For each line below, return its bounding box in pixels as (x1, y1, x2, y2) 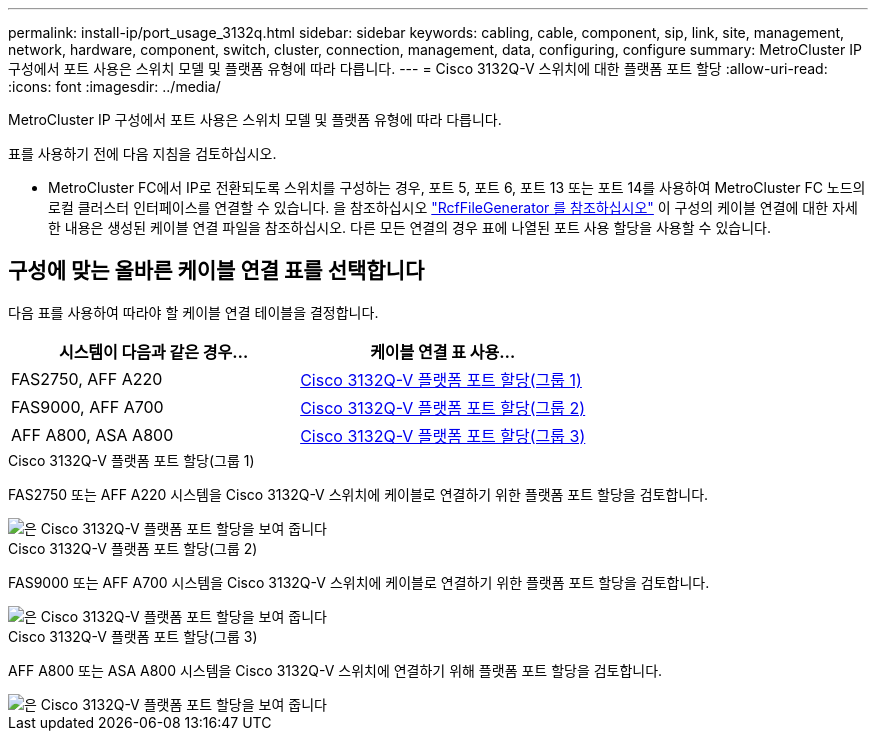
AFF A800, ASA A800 (11, 424, 174, 445)
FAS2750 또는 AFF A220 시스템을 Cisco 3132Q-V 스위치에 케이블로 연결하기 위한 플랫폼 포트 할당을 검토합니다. (8, 485, 709, 503)
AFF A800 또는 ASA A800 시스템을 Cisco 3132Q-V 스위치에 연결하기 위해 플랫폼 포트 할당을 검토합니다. (8, 661, 663, 679)
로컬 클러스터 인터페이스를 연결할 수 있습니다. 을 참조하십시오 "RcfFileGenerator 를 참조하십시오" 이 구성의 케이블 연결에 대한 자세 (48, 199, 858, 216)
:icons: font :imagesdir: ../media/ (8, 78, 221, 95)
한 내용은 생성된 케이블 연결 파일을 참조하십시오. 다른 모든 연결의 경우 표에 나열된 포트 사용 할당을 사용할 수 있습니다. (48, 219, 771, 236)
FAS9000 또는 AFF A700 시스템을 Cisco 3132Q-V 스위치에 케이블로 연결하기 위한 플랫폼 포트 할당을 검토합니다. (8, 573, 710, 591)
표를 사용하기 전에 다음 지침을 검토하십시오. (8, 145, 277, 162)
